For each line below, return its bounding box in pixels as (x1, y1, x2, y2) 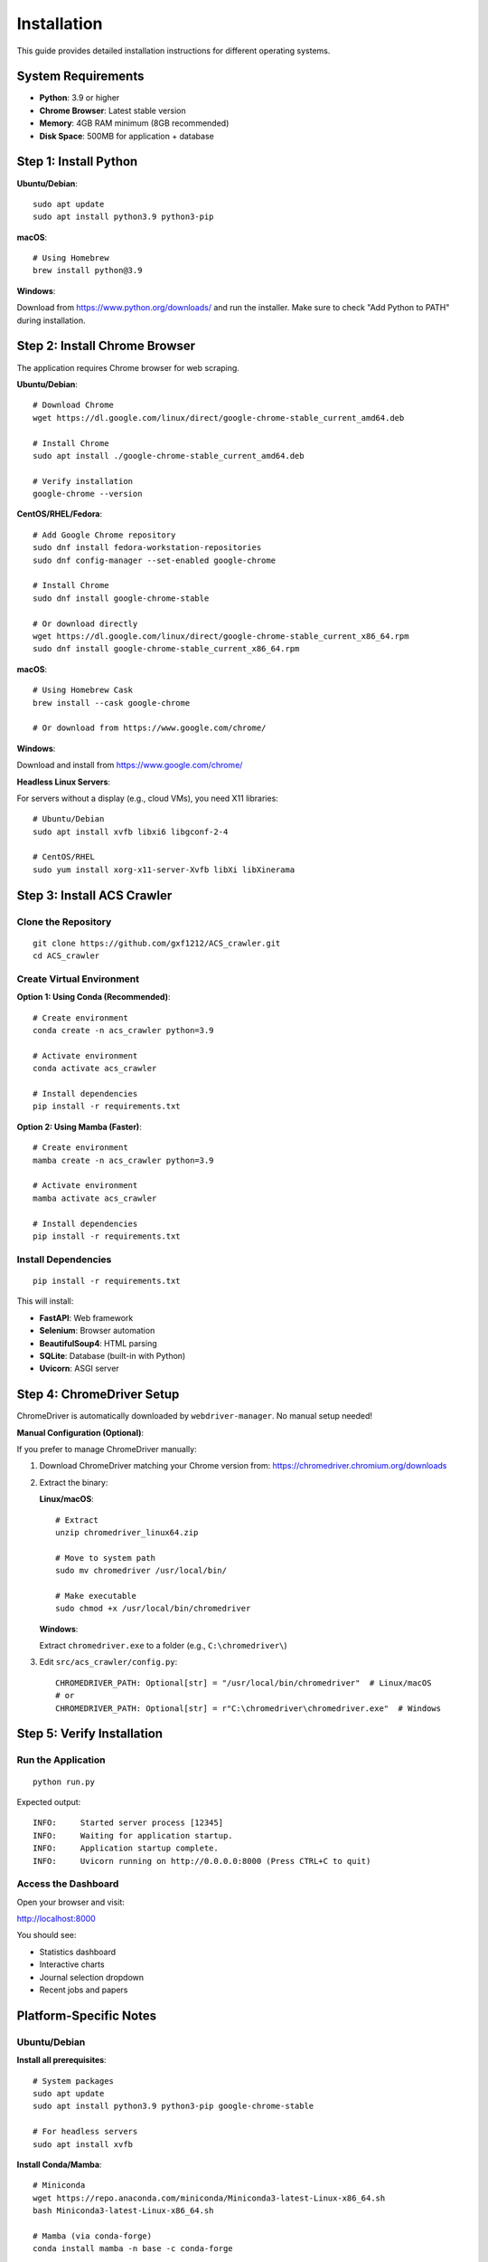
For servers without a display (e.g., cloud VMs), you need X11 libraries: (16, 793, 279, 803)
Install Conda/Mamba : (16, 2159, 102, 2170)
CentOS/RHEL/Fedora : (16, 508, 103, 519)
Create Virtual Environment (16, 973, 140, 985)
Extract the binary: (39, 1477, 108, 1487)
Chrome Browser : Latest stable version (39, 105, 186, 116)
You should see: (16, 1930, 77, 1941)
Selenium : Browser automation (39, 1326, 155, 1336)
